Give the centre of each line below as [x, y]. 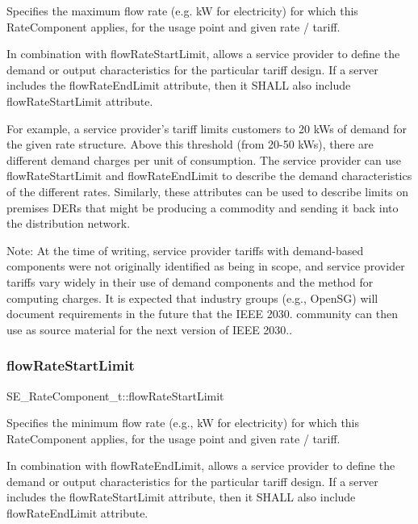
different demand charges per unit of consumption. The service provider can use [204, 159]
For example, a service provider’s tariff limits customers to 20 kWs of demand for [207, 128]
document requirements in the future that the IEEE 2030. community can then [202, 314]
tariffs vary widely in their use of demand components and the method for [190, 281]
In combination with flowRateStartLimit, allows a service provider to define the [203, 54]
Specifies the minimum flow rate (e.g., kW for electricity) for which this [183, 423]
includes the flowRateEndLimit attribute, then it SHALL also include [179, 85]
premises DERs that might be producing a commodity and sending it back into [203, 207]
